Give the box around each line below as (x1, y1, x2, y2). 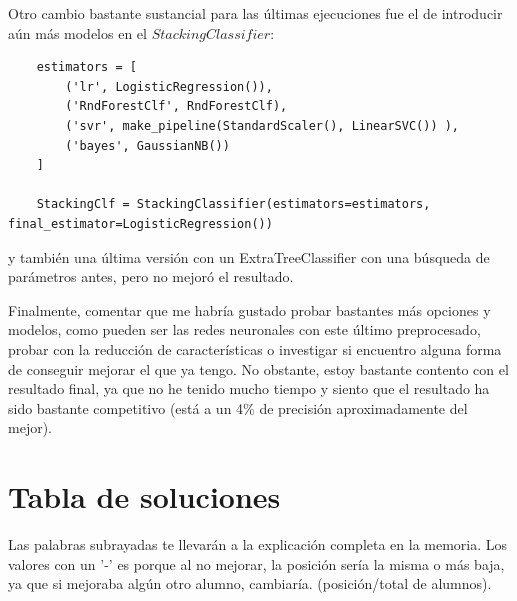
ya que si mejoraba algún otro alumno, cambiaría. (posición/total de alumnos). (8, 573, 492, 594)
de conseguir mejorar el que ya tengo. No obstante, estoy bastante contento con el (8, 358, 509, 379)
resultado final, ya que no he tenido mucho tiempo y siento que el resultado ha (8, 378, 490, 399)
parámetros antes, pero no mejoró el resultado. (8, 266, 294, 287)
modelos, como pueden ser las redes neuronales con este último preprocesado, (8, 319, 481, 340)
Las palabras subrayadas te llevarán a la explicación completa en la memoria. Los (8, 534, 508, 554)
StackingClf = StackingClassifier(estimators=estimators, (36, 197, 431, 212)
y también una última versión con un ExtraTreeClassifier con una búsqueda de (8, 246, 490, 267)
